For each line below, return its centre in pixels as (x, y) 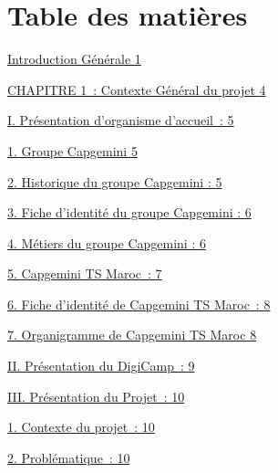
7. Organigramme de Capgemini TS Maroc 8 (132, 335)
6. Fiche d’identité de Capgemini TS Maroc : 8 (139, 304)
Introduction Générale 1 (74, 59)
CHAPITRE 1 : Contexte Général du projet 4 (137, 89)
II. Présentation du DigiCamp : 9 (101, 366)
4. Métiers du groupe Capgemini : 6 (107, 242)
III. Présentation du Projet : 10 (96, 396)
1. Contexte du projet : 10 (81, 427)
